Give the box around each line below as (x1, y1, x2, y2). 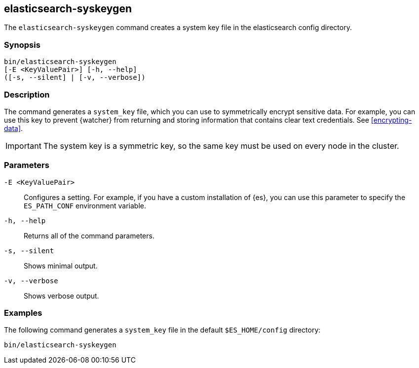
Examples (4, 308, 42, 318)
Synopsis (4, 39, 40, 50)
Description (4, 89, 50, 100)
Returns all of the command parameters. (24, 231, 154, 240)
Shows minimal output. (24, 261, 98, 270)
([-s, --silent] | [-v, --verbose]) (4, 73, 146, 82)
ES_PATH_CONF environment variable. (24, 201, 146, 210)
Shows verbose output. (24, 291, 99, 300)
